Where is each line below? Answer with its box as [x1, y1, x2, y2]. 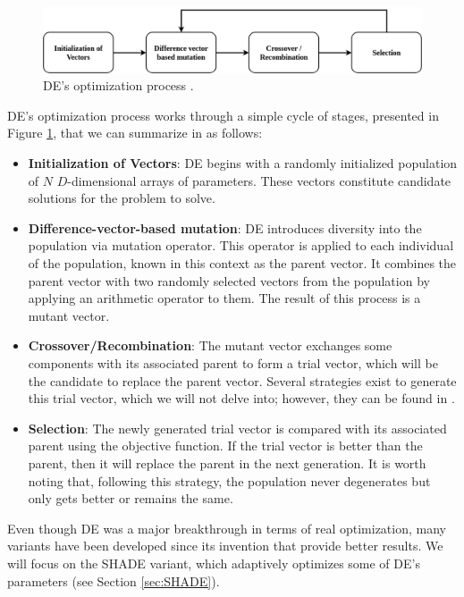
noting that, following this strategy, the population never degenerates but [28, 471, 431, 490]
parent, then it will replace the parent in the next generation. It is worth [28, 453, 426, 472]
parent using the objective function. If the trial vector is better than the [28, 436, 423, 455]
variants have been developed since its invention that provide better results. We [7, 536, 443, 555]
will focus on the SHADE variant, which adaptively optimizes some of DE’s [7, 553, 420, 572]
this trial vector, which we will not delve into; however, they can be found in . [28, 389, 455, 408]
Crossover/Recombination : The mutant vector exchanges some [28, 336, 392, 355]
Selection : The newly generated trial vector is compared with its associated [28, 418, 447, 437]
